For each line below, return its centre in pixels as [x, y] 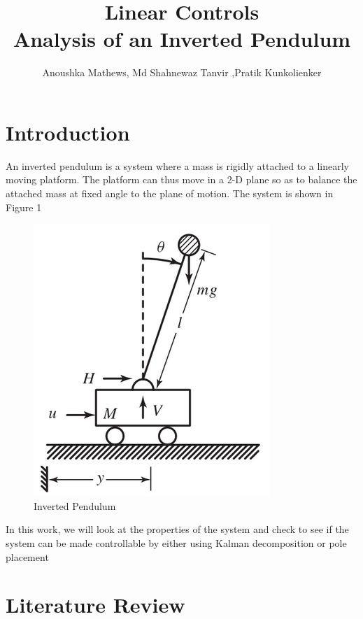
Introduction [68, 132]
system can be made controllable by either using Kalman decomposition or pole [176, 543]
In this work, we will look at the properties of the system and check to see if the [177, 529]
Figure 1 [24, 207]
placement [27, 556]
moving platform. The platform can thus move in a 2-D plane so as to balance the [181, 179]
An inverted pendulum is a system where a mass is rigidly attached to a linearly [177, 165]
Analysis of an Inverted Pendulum [182, 39]
